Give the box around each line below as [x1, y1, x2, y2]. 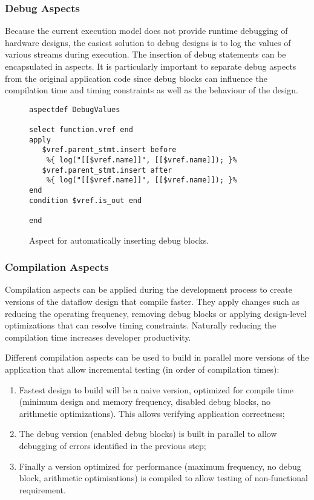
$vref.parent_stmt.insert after [42, 165, 172, 175]
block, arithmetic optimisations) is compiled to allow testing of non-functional [19, 472, 308, 484]
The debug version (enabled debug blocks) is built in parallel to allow [19, 427, 277, 440]
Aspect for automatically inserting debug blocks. [29, 233, 209, 246]
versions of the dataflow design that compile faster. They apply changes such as [5, 295, 300, 308]
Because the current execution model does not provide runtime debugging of [5, 24, 288, 37]
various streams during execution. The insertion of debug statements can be [5, 48, 286, 61]
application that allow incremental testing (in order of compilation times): [5, 363, 280, 376]
